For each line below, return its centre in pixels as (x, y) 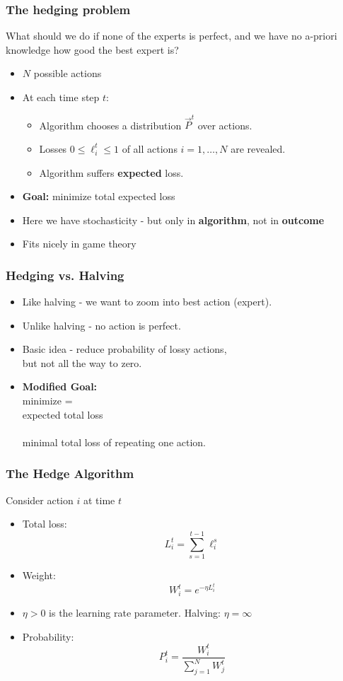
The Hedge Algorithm (70, 473)
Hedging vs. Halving (65, 275)
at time (99, 500)
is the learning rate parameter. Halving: (135, 612)
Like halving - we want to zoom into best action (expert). (147, 302)
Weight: (39, 575)
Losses (53, 148)
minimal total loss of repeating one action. (114, 442)
